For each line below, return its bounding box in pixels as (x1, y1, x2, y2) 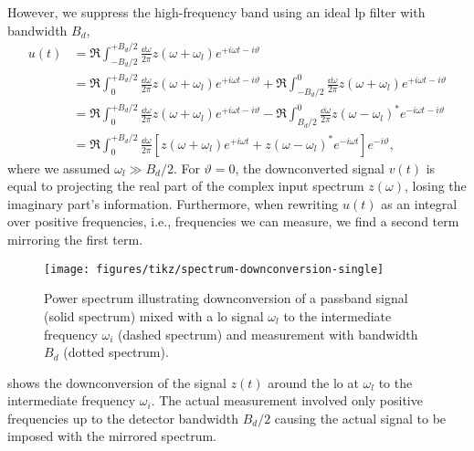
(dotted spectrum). (63, 342, 169, 362)
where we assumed (7, 158, 111, 177)
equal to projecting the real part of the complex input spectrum (7, 176, 364, 195)
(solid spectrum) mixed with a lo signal (44, 306, 264, 325)
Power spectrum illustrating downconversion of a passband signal (44, 288, 408, 308)
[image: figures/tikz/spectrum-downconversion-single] (44, 262, 384, 276)
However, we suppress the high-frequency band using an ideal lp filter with (7, 3, 426, 21)
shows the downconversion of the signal (7, 372, 226, 392)
